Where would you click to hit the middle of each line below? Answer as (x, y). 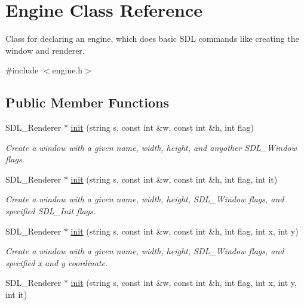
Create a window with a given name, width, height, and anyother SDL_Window (151, 147)
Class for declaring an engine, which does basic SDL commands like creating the (152, 38)
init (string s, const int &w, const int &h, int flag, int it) (174, 179)
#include (22, 70)
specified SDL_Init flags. (51, 211)
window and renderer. (45, 50)
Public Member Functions (87, 102)
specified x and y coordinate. (57, 262)
